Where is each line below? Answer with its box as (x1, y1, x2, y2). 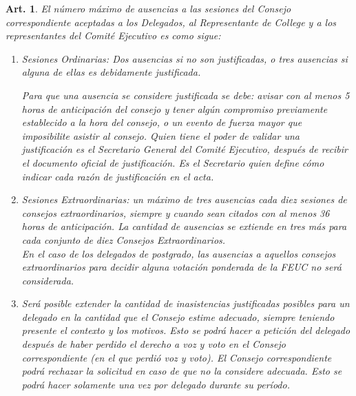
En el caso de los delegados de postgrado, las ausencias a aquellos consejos (21, 246, 336, 260)
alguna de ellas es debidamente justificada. (21, 65, 201, 79)
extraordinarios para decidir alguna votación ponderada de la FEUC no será (21, 260, 342, 274)
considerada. (21, 273, 74, 287)
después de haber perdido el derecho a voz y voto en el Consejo (21, 337, 286, 351)
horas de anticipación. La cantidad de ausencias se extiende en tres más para (21, 219, 347, 233)
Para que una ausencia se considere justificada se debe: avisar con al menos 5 (21, 87, 350, 102)
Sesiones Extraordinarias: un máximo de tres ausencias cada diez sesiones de (21, 192, 347, 207)
